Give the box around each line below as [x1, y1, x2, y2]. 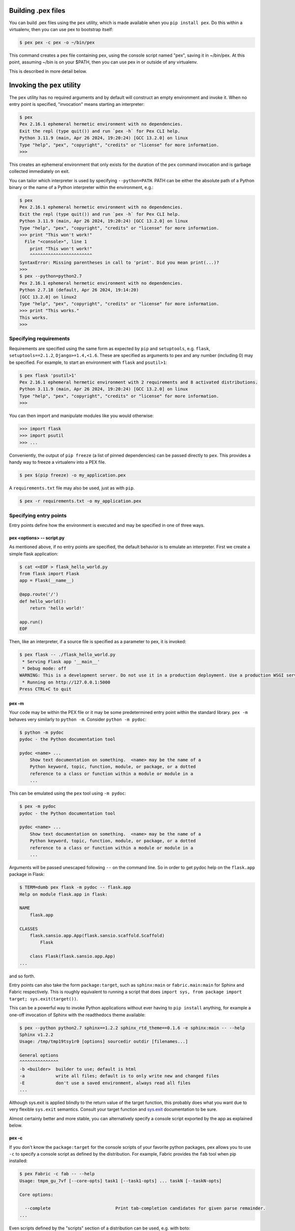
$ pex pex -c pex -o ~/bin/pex [19, 39, 95, 45]
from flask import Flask [19, 571, 80, 577]
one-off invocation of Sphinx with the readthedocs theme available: [9, 1012, 146, 1018]
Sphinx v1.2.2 [19, 1032, 54, 1037]
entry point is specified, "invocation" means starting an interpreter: [9, 101, 145, 107]
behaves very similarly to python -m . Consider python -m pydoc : [9, 716, 147, 722]
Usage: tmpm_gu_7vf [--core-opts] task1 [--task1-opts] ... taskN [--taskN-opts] [19, 1178, 222, 1184]
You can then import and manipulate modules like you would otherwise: [9, 413, 154, 419]
